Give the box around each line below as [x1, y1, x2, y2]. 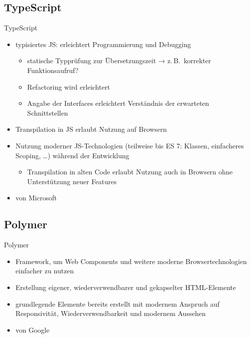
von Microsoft [15, 193, 57, 203]
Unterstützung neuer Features [27, 176, 117, 186]
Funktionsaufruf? [27, 65, 78, 75]
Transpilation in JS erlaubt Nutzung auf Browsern [15, 124, 167, 134]
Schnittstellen [27, 107, 68, 118]
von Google [15, 324, 50, 335]
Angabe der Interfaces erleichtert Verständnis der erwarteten [27, 98, 209, 108]
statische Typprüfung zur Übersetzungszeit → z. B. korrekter [27, 55, 211, 66]
